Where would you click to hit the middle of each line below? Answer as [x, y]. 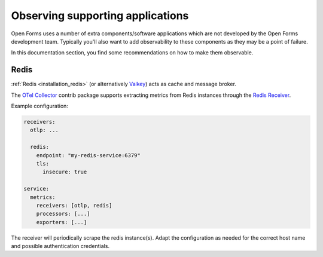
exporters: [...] [62, 222]
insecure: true [65, 172]
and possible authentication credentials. [60, 246]
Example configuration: [40, 106]
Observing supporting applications [100, 16]
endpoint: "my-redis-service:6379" [88, 155]
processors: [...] [63, 214]
